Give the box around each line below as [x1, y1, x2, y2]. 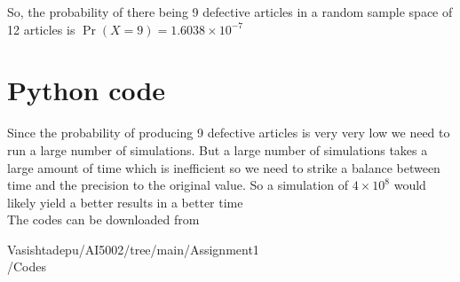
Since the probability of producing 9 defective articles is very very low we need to [7, 123, 450, 142]
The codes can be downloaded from [7, 210, 200, 229]
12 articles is [7, 20, 75, 38]
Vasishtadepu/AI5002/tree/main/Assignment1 [7, 239, 259, 258]
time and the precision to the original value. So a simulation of [7, 176, 349, 194]
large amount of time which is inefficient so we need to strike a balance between [7, 158, 440, 176]
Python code [7, 72, 166, 108]
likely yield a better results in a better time [7, 192, 243, 211]
